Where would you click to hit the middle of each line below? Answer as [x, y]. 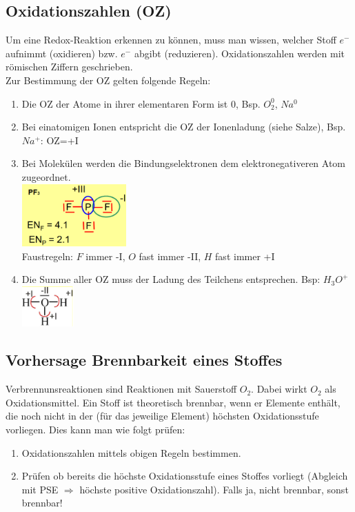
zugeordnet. [46, 176]
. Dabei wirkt [279, 389]
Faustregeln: [48, 256]
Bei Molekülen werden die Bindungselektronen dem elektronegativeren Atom [184, 163]
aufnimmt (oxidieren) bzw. [62, 53]
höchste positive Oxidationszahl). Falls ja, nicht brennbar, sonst [214, 489]
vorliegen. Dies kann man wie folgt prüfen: [95, 430]
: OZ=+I [59, 140]
